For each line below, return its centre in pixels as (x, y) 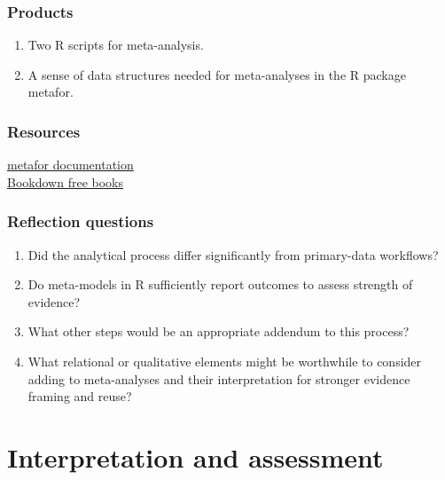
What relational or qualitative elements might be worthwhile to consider (225, 361)
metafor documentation (70, 165)
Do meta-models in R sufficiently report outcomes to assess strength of (220, 284)
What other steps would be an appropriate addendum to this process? (219, 331)
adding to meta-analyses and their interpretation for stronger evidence (219, 378)
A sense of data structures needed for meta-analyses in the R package (217, 74)
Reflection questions (81, 221)
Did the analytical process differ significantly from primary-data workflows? (233, 254)
